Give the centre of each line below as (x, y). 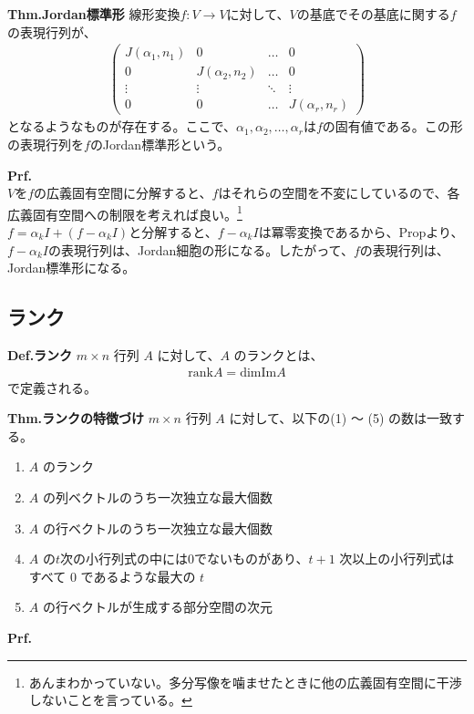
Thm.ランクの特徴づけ (76, 418)
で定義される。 (52, 387)
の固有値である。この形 (392, 126)
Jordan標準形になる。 (72, 268)
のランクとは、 (278, 355)
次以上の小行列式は (397, 559)
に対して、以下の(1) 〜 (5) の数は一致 (341, 418)
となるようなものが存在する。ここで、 (122, 126)
